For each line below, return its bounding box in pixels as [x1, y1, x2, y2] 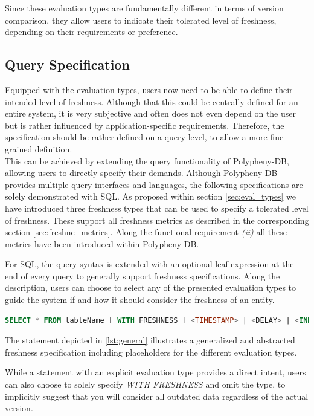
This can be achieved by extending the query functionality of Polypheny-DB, [5, 154, 289, 167]
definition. [34, 142, 72, 155]
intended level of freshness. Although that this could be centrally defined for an [5, 95, 298, 108]
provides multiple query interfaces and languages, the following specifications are [5, 178, 303, 190]
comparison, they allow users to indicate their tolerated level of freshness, [5, 13, 277, 26]
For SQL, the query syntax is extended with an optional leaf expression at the [5, 258, 294, 270]
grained [5, 142, 33, 155]
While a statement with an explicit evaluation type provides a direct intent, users [5, 366, 306, 379]
